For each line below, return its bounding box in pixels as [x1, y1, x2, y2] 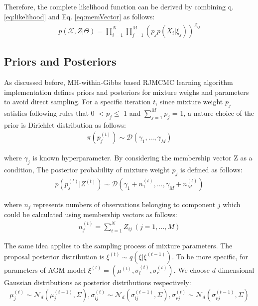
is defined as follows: [180, 164, 243, 175]
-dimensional [215, 264, 255, 275]
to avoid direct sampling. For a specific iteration [4, 96, 151, 107]
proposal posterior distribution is [4, 251, 105, 261]
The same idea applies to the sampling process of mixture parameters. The [4, 240, 233, 251]
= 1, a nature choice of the [172, 107, 255, 118]
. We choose [173, 264, 210, 275]
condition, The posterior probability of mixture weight [4, 164, 170, 175]
